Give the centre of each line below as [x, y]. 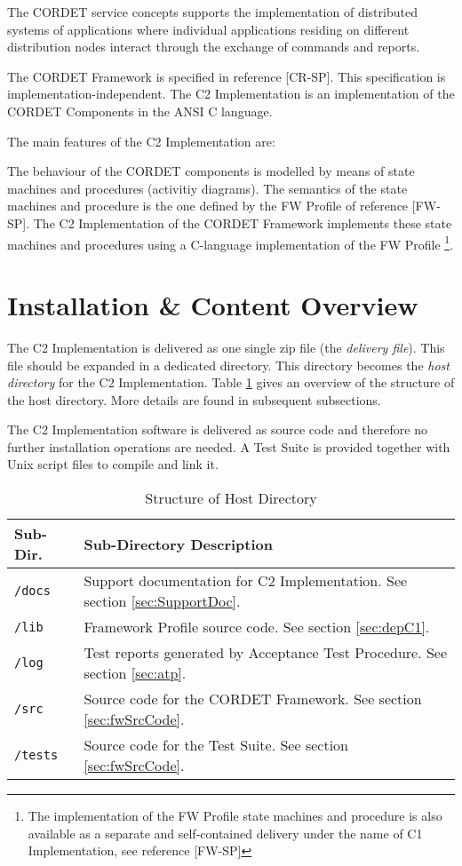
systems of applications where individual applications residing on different [208, 29]
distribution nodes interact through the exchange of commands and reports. [214, 47]
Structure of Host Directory [231, 498]
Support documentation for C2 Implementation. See [246, 581]
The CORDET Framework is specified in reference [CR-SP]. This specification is [227, 76]
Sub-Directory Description [178, 544]
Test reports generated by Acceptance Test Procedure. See [266, 653]
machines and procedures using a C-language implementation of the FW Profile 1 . [231, 242]
